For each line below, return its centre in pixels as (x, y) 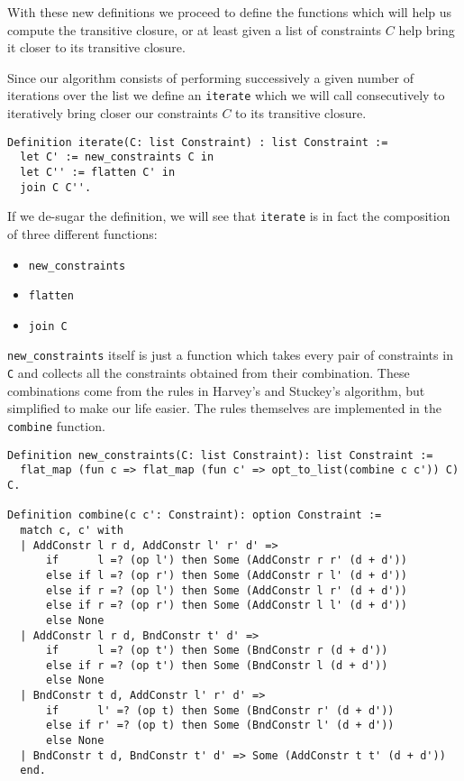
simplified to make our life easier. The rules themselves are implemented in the (224, 408)
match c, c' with (72, 530)
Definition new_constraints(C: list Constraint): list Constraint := (220, 455)
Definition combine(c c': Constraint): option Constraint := (195, 515)
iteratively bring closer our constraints (113, 113)
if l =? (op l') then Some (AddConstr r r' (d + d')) (226, 560)
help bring (427, 29)
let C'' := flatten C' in (98, 172)
